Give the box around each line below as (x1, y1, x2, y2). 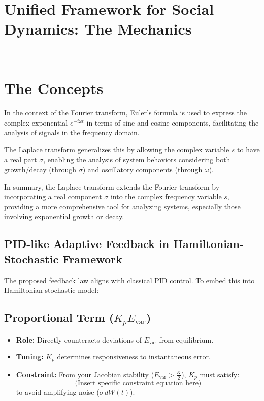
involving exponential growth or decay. (4, 211, 124, 222)
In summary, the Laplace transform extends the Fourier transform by (4, 181, 220, 192)
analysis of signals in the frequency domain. (4, 127, 140, 138)
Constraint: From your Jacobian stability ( (16, 368, 154, 379)
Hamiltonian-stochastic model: (4, 285, 99, 295)
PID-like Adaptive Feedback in (4, 236, 170, 252)
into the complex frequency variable (110, 191, 222, 202)
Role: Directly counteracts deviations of (16, 334, 142, 345)
